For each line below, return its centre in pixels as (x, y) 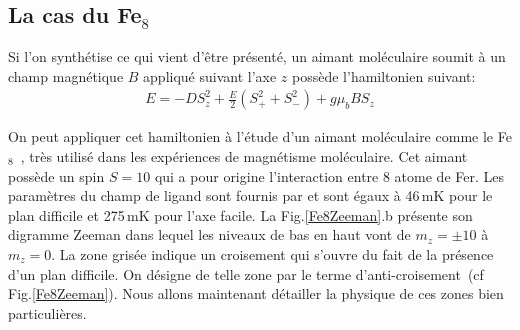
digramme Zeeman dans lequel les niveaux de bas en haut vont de (209, 234)
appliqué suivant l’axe (210, 75)
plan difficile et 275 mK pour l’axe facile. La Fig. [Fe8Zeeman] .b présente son (240, 214)
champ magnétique (66, 75)
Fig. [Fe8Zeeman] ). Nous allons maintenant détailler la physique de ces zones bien (256, 293)
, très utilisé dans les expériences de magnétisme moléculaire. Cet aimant (244, 156)
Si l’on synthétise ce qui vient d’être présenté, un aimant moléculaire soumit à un (257, 56)
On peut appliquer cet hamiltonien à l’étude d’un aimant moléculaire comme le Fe (260, 136)
